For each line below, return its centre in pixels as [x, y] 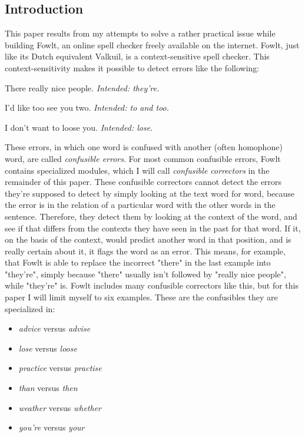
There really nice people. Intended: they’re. [82, 87]
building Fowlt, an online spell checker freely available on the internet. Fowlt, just [152, 44]
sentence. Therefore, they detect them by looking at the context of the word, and [151, 216]
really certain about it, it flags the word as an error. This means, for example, [145, 251]
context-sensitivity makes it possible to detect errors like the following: [132, 67]
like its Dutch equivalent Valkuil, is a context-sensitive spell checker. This [137, 56]
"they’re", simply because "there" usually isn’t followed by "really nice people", [145, 274]
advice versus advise [54, 328]
